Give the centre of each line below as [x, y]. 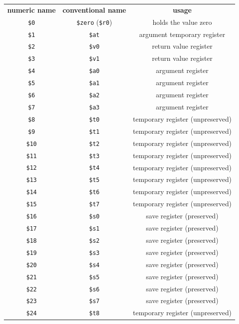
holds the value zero [182, 22]
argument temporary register [182, 34]
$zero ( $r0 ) [94, 22]
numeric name [32, 9]
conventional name [94, 9]
